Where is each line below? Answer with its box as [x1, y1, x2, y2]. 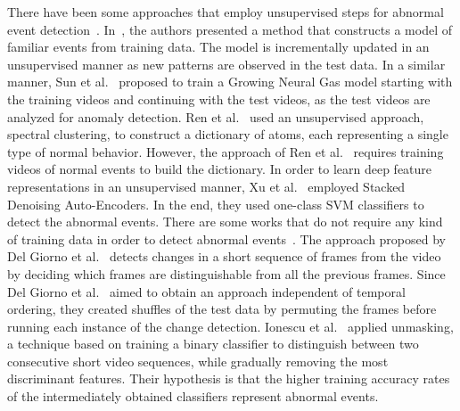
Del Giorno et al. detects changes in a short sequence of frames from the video [7, 247, 441, 266]
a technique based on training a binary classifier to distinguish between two [7, 334, 419, 353]
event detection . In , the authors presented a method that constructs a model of [7, 20, 452, 38]
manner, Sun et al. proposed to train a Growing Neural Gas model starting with [7, 72, 453, 91]
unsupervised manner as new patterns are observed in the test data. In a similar [7, 54, 446, 73]
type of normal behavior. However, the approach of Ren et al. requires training [7, 142, 444, 160]
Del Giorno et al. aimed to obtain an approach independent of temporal [7, 282, 406, 300]
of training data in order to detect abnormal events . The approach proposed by [7, 229, 446, 248]
